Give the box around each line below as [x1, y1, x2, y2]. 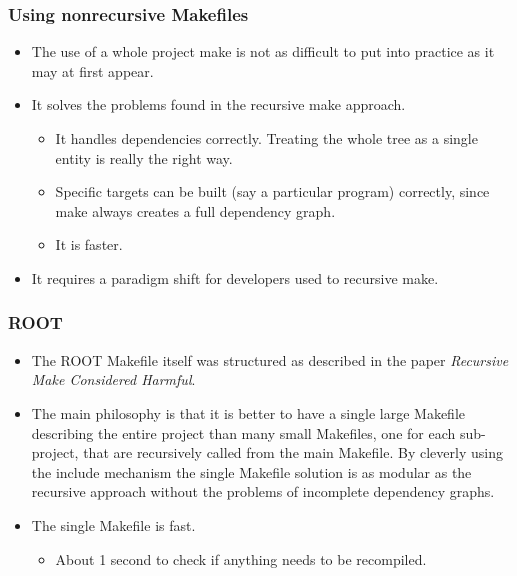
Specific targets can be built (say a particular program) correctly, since [55, 181, 490, 202]
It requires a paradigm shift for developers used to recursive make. [31, 267, 439, 288]
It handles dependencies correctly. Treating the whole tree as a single [55, 128, 478, 148]
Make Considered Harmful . [31, 369, 196, 390]
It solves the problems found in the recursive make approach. [31, 94, 406, 115]
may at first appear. [31, 60, 154, 81]
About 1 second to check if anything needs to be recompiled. [55, 548, 427, 569]
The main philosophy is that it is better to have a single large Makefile [31, 402, 465, 423]
